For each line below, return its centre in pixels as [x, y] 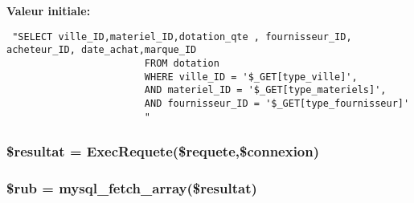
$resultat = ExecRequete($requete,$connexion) [163, 151]
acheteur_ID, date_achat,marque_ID [102, 50]
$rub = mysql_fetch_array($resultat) [132, 187]
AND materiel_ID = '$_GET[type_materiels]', [265, 90]
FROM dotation [182, 63]
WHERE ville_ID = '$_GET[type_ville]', [251, 77]
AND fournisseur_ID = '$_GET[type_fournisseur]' [277, 103]
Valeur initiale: [49, 10]
